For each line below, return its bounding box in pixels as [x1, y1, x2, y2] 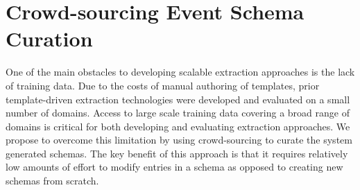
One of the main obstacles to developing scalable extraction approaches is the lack [6, 64, 355, 79]
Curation [6, 24, 93, 53]
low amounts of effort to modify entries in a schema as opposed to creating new [6, 159, 343, 174]
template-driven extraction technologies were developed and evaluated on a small [6, 92, 350, 106]
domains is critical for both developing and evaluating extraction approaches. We [6, 119, 350, 133]
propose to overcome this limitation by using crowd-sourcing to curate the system [6, 132, 352, 147]
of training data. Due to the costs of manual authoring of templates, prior [6, 78, 320, 92]
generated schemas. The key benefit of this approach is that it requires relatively [6, 146, 348, 160]
